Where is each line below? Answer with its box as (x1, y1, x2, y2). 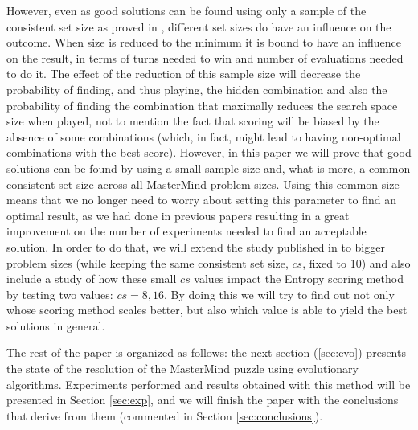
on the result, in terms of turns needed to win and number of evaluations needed (6, 49, 404, 66)
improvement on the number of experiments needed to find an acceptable (6, 223, 367, 240)
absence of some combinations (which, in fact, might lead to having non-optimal (6, 128, 401, 145)
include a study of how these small (6, 270, 177, 287)
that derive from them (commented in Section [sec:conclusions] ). (6, 407, 323, 424)
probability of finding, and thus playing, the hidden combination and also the (6, 80, 387, 97)
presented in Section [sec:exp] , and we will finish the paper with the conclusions (6, 391, 399, 408)
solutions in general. (6, 317, 105, 334)
